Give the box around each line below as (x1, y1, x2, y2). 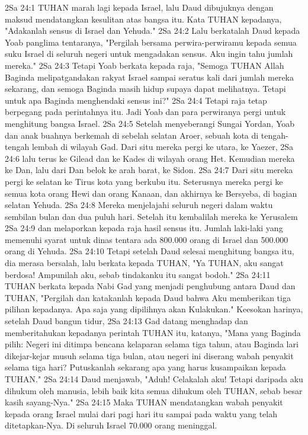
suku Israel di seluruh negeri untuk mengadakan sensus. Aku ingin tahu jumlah (5, 47, 293, 60)
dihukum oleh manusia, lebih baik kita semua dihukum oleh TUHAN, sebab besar (5, 384, 303, 396)
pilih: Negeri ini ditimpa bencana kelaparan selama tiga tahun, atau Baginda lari (5, 338, 299, 350)
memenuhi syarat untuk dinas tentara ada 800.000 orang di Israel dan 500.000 (5, 233, 288, 245)
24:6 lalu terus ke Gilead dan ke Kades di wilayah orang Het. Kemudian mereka (5, 152, 295, 164)
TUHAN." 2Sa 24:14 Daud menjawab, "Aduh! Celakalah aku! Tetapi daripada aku (5, 373, 303, 385)
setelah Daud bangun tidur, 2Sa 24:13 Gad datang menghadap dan (5, 315, 248, 327)
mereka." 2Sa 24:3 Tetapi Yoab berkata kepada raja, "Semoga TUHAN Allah (5, 59, 284, 71)
